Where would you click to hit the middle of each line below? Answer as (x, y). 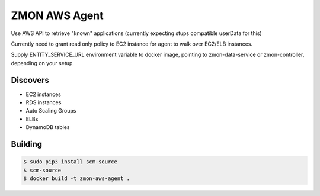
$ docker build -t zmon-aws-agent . (77, 178)
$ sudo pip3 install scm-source (71, 162)
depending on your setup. (42, 63)
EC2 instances (44, 94)
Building (27, 144)
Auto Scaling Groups (51, 111)
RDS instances (44, 102)
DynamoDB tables (48, 127)
